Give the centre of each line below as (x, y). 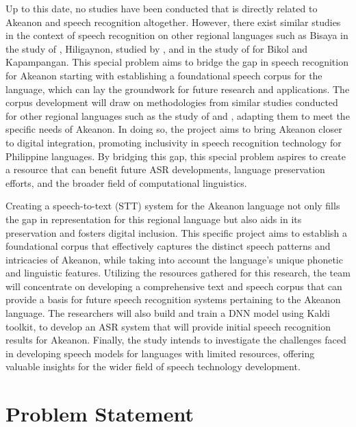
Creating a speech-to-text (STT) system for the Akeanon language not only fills (173, 206)
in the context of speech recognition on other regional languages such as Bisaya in (177, 35)
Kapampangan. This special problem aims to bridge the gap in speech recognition (177, 62)
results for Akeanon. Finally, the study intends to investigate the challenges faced (176, 340)
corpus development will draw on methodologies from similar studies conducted (172, 102)
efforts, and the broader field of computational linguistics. (126, 182)
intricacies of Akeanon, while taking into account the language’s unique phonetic (174, 259)
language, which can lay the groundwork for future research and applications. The (178, 89)
